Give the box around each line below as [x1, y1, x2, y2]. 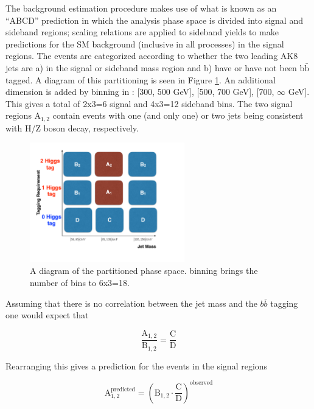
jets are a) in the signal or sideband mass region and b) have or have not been [5, 61, 297, 74]
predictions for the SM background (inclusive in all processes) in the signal [5, 37, 284, 50]
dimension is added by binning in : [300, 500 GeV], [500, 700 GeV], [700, [5, 85, 274, 98]
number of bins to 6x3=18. [30, 276, 130, 289]
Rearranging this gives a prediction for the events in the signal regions [5, 359, 268, 372]
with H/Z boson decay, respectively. [5, 121, 139, 134]
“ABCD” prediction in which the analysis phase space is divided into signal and [5, 13, 303, 26]
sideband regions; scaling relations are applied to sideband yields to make [5, 26, 279, 38]
